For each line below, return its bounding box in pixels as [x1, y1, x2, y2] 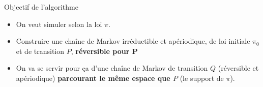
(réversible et [218, 63, 259, 73]
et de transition [16, 45, 65, 56]
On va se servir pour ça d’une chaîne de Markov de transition [16, 63, 208, 73]
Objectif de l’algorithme [4, 2, 78, 12]
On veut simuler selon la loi [16, 18, 102, 29]
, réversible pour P [71, 45, 138, 56]
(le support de [180, 72, 224, 83]
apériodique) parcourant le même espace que [16, 72, 170, 83]
